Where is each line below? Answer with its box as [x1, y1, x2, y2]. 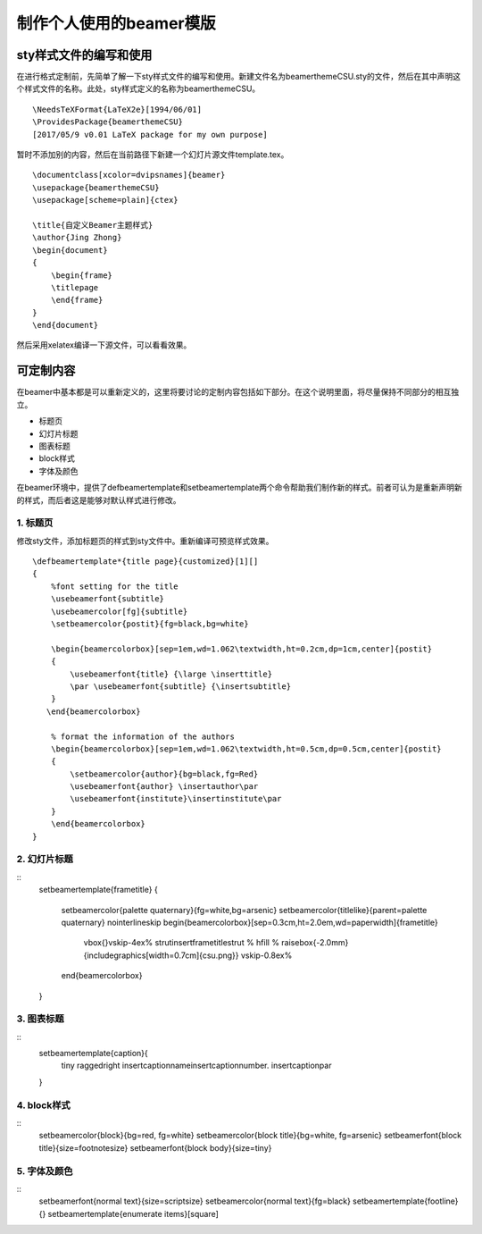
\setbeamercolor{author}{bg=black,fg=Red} [70, 768, 259, 779]
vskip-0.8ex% [240, 950, 293, 961]
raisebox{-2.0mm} [281, 937, 349, 948]
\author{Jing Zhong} [32, 232, 122, 243]
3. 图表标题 [16, 1012, 64, 1025]
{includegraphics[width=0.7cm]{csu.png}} [83, 950, 239, 961]
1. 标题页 [16, 516, 54, 529]
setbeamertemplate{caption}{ [38, 1048, 149, 1059]
